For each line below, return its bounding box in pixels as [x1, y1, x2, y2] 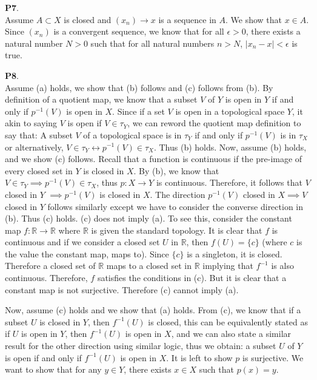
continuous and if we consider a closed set [5, 236, 160, 248]
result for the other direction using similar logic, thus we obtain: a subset [5, 339, 276, 352]
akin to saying [5, 117, 58, 129]
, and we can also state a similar [171, 327, 292, 340]
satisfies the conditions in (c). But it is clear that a [97, 271, 287, 284]
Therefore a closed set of [5, 259, 96, 272]
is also [271, 259, 294, 272]
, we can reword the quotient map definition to [127, 117, 301, 129]
